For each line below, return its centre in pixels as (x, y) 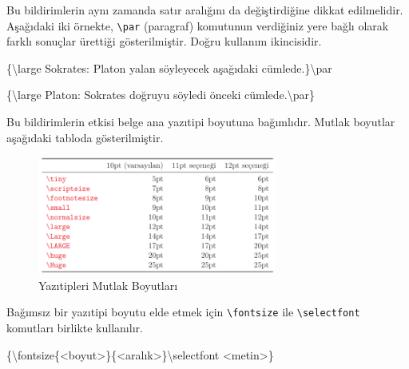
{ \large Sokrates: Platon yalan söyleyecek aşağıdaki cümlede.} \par (169, 67)
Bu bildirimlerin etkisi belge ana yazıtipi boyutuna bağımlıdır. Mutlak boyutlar (201, 122)
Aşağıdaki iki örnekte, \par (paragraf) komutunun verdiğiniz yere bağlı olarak (198, 25)
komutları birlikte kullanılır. (75, 328)
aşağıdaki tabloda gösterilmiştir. (85, 137)
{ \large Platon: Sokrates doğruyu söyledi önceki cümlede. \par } (161, 95)
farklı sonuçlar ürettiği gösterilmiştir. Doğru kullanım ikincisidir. (164, 41)
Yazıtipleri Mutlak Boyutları (108, 285)
